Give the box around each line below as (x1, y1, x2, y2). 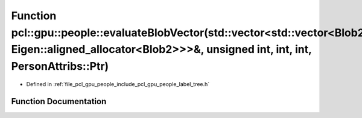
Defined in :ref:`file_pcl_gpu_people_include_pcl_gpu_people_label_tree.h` (26, 80, 210, 87)
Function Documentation (11, 96, 107, 107)
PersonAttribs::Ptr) (11, 60, 109, 73)
